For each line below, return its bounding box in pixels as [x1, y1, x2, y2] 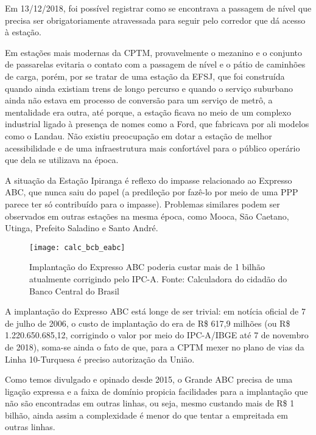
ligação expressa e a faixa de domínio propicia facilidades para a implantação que [5, 385, 308, 397]
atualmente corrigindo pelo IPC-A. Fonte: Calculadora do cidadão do [29, 272, 287, 285]
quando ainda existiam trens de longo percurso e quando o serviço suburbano [5, 82, 293, 94]
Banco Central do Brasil [29, 284, 119, 297]
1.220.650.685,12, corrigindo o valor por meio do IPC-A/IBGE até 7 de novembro [5, 329, 309, 341]
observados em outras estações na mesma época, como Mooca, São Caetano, [5, 209, 289, 222]
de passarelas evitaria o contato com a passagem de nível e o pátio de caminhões [5, 58, 306, 71]
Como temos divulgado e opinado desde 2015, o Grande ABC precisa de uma [5, 373, 293, 386]
